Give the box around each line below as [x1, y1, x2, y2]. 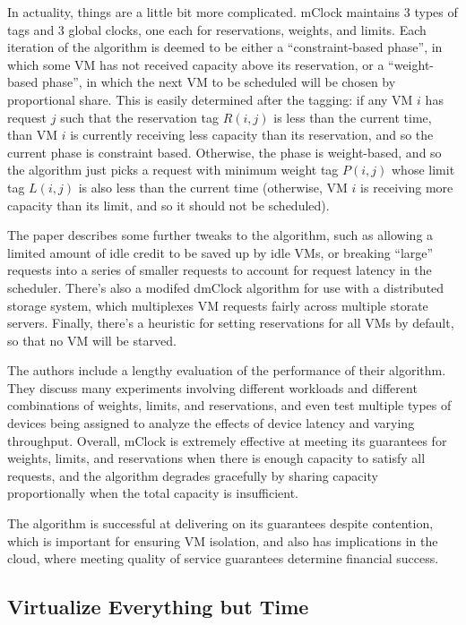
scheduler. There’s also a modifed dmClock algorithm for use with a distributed [7, 278, 444, 296]
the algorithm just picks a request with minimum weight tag [7, 160, 339, 179]
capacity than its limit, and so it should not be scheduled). [7, 195, 330, 214]
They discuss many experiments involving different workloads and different [7, 378, 418, 397]
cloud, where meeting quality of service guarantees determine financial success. [7, 549, 439, 568]
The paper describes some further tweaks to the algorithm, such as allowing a [7, 226, 434, 244]
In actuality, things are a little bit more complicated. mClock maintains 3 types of [7, 3, 458, 21]
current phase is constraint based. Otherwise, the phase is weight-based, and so [7, 142, 442, 161]
